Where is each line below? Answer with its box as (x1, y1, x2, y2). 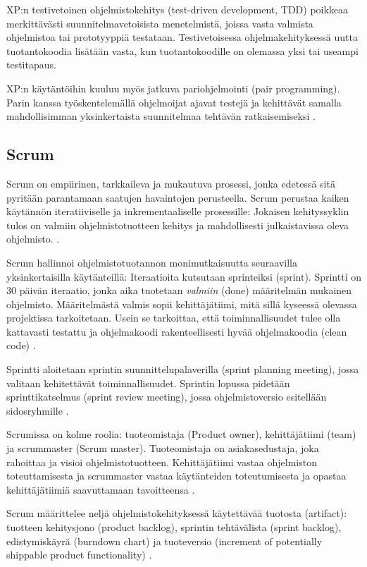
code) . (6, 338, 36, 353)
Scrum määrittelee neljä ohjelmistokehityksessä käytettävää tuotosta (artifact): (6, 506, 347, 520)
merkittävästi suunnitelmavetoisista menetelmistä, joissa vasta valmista (6, 16, 313, 30)
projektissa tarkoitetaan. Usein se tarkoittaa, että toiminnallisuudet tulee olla (6, 310, 341, 325)
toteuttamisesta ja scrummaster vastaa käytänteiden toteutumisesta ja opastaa (6, 468, 347, 483)
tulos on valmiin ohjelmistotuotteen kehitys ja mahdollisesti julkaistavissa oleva (6, 217, 349, 232)
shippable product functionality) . (6, 547, 152, 562)
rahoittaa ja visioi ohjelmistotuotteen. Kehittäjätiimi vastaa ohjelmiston (6, 454, 317, 469)
